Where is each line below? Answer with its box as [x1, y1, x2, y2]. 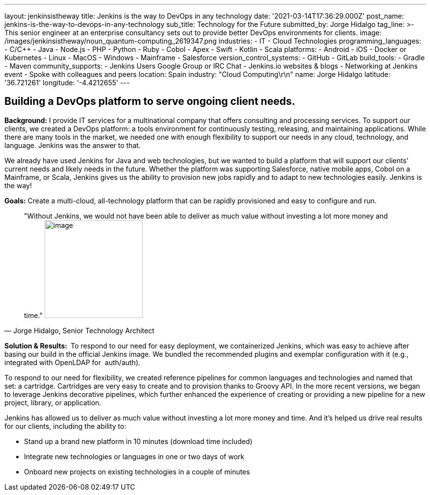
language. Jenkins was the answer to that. [4, 141, 141, 149]
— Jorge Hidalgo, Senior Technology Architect [4, 326, 154, 335]
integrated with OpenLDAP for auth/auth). [4, 358, 141, 367]
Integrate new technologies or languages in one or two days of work [24, 452, 245, 461]
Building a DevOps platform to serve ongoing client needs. [4, 95, 295, 108]
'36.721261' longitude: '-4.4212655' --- [4, 78, 130, 87]
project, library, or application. [4, 398, 101, 407]
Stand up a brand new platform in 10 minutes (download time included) [24, 437, 253, 445]
